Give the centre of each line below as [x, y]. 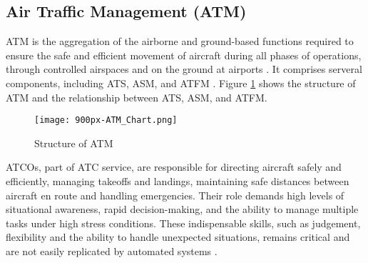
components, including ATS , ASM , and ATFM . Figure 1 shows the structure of [181, 83]
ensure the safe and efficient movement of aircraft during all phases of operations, [184, 55]
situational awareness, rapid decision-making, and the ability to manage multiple [182, 209]
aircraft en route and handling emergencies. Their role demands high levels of [175, 195]
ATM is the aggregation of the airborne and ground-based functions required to [180, 41]
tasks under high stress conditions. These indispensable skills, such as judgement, [183, 223]
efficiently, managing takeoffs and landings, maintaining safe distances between [178, 181]
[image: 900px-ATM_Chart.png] [106, 120]
